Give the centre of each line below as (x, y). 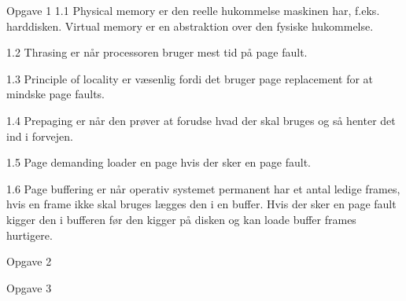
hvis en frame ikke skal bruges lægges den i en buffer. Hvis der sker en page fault (201, 204)
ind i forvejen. (40, 136)
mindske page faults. (55, 94)
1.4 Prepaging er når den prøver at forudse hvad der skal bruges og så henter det (201, 120)
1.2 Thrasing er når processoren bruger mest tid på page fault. (157, 52)
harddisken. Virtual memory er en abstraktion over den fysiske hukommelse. (190, 26)
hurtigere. (30, 235)
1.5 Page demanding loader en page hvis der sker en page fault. (159, 162)
